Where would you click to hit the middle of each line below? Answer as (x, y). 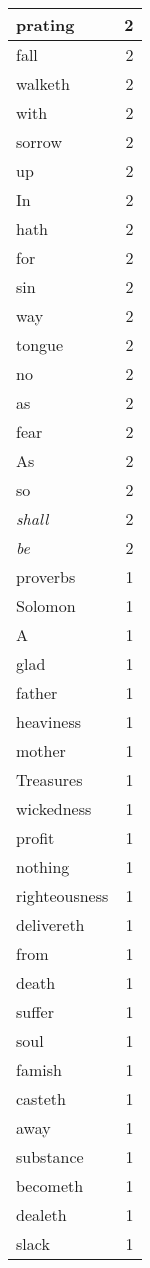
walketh (43, 83)
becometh (50, 1185)
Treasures (49, 779)
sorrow (39, 141)
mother (41, 750)
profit (35, 837)
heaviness (49, 721)
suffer (35, 1011)
